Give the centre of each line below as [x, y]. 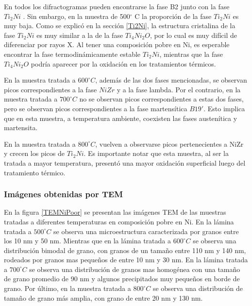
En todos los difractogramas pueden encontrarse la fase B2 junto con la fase [117, 6]
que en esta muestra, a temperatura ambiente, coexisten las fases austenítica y [121, 118]
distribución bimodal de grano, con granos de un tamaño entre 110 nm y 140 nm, [125, 250]
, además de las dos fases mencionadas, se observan [171, 80]
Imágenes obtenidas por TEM [64, 194]
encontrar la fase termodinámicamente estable [72, 54]
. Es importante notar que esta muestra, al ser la [156, 153]
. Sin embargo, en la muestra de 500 [76, 16]
